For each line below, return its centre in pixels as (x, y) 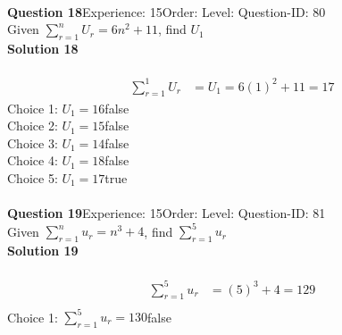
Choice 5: (33, 177)
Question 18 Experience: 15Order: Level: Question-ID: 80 (167, 11)
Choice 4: (33, 160)
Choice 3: (33, 142)
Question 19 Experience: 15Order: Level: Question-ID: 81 (167, 213)
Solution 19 (43, 250)
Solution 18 (43, 48)
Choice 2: (33, 126)
